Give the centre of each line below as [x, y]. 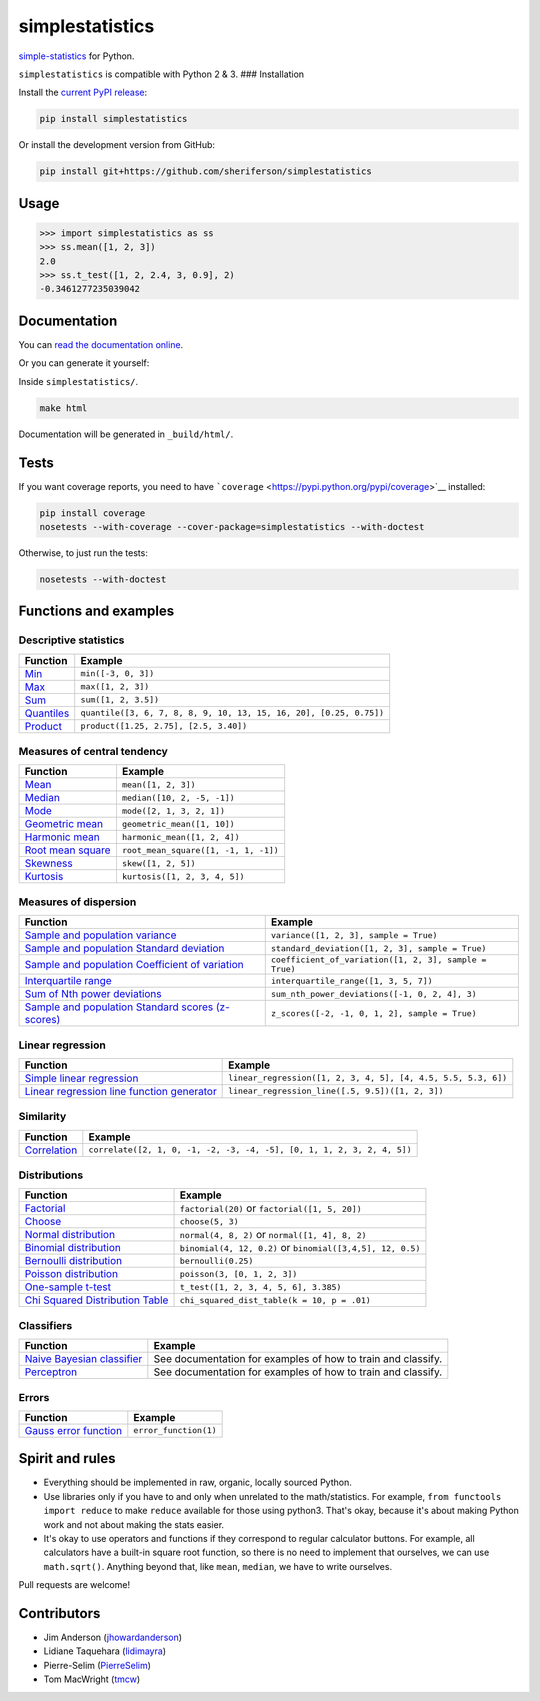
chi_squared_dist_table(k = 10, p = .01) [275, 1300]
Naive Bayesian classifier [83, 1359]
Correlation [51, 1150]
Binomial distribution [73, 1248]
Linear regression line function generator [120, 1091]
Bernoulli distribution [73, 1261]
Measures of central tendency [93, 752]
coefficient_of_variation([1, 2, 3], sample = [378, 960]
